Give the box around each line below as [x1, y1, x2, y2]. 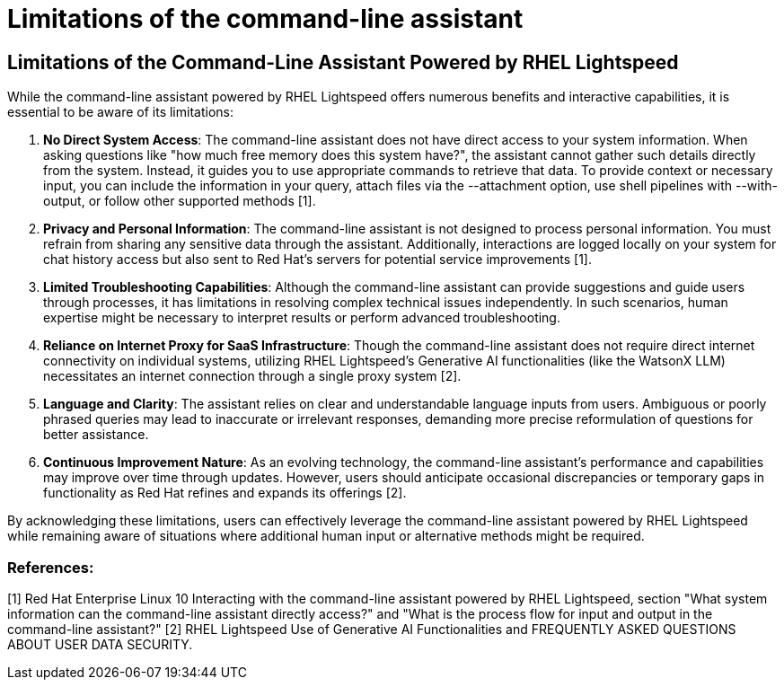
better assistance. [43, 427, 149, 443]
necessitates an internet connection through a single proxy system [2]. [43, 368, 462, 384]
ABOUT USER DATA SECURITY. [7, 636, 193, 652]
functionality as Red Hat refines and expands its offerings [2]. [43, 485, 407, 501]
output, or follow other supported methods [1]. [43, 193, 316, 209]
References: [7, 558, 94, 577]
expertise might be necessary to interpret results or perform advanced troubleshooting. [43, 310, 560, 326]
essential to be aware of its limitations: [7, 104, 233, 120]
